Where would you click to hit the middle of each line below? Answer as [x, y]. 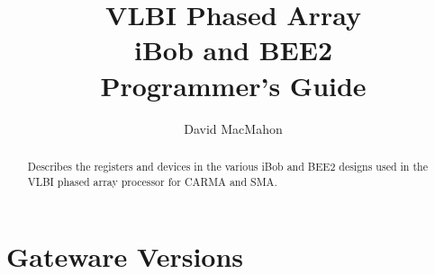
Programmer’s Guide [233, 85]
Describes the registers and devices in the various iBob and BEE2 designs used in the [227, 166]
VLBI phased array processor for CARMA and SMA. [152, 181]
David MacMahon [233, 128]
